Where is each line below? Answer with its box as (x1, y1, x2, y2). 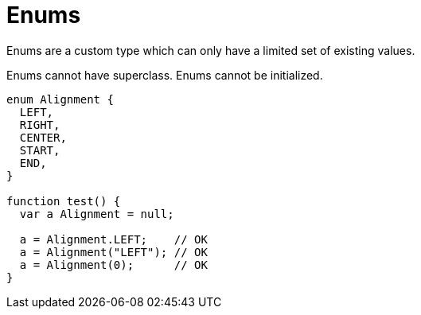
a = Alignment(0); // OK (19, 258, 208, 271)
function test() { (6, 194, 121, 208)
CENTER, (19, 130, 67, 144)
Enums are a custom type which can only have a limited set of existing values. (6, 43, 415, 57)
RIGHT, (19, 118, 60, 131)
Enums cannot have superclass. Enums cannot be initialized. (6, 68, 323, 82)
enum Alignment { (6, 92, 114, 106)
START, (19, 143, 60, 157)
